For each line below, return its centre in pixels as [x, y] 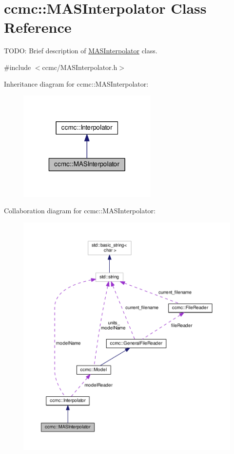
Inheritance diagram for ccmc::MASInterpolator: [76, 83]
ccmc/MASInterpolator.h [80, 67]
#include [18, 67]
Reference [38, 27]
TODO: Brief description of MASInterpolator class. [81, 51]
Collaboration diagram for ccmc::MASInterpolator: [80, 211]
